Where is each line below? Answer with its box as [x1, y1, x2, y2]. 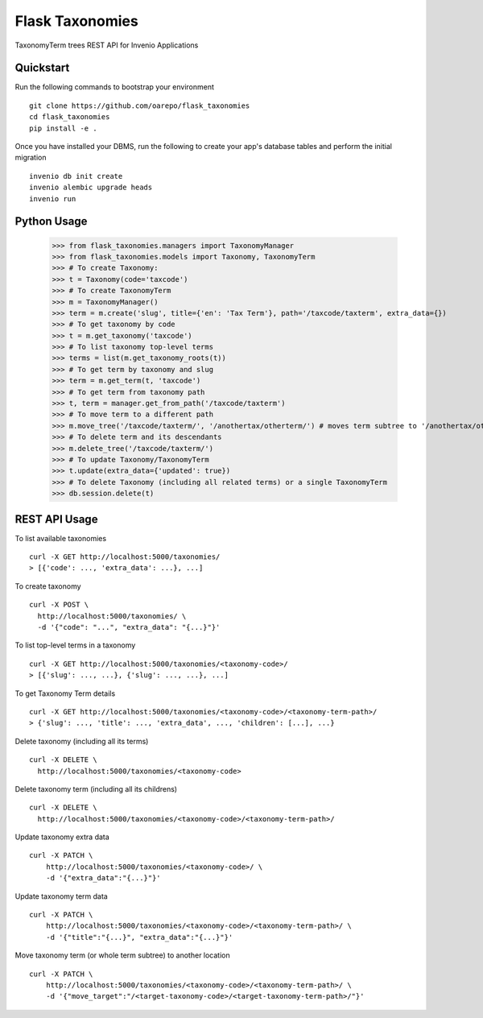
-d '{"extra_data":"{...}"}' [45, 874, 161, 883]
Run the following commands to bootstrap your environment [14, 82, 215, 92]
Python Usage [14, 214, 88, 229]
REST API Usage [14, 512, 98, 526]
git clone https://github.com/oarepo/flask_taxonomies [29, 101, 250, 110]
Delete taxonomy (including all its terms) [14, 736, 149, 746]
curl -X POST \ [29, 600, 89, 610]
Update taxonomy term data [14, 891, 108, 901]
